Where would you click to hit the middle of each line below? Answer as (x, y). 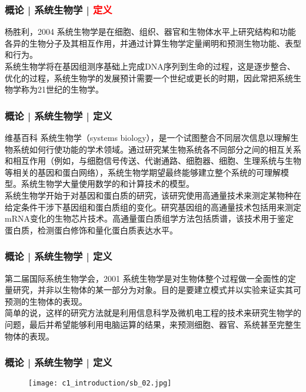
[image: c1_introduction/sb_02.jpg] (100, 383)
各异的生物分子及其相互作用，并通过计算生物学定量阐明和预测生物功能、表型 (153, 43)
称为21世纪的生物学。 (62, 89)
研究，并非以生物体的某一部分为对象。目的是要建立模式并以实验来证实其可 (157, 290)
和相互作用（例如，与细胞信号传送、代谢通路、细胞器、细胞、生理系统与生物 (153, 161)
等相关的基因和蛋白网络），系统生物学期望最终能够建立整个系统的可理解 (143, 172)
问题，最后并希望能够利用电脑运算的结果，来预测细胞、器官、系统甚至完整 (149, 324)
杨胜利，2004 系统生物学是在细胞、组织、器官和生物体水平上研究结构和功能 (150, 32)
